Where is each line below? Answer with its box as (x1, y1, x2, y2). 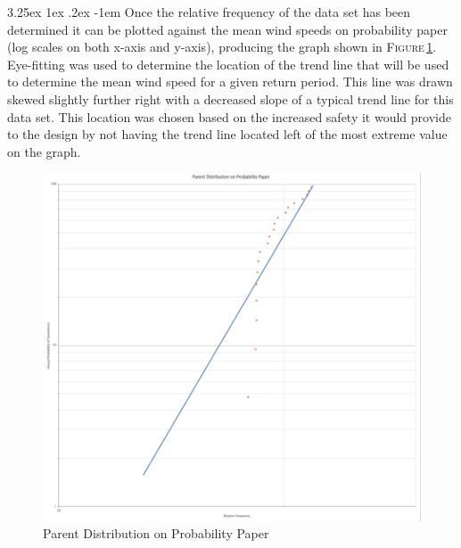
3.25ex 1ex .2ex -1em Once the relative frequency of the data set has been (7, 3, 411, 20)
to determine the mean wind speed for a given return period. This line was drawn (7, 72, 453, 91)
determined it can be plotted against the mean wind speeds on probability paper (7, 20, 448, 38)
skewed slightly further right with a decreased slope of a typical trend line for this (7, 89, 454, 108)
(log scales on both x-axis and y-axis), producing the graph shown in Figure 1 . (7, 37, 437, 56)
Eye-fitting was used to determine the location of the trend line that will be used (7, 54, 449, 73)
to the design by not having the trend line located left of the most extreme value (7, 125, 448, 143)
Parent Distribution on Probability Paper (43, 524, 269, 543)
